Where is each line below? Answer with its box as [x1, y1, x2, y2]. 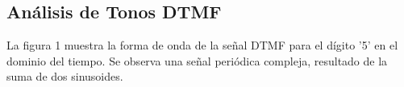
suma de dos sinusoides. [6, 68, 123, 85]
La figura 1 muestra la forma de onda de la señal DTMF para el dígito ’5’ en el [6, 37, 398, 53]
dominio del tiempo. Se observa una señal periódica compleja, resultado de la [6, 52, 388, 69]
